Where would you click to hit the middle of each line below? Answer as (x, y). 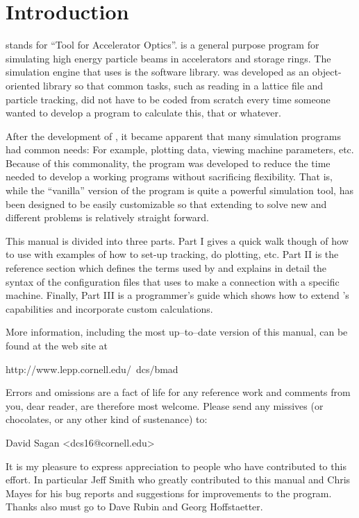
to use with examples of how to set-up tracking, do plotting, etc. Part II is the (172, 254)
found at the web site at (57, 345)
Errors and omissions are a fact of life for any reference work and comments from (178, 392)
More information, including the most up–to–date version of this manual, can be (177, 332)
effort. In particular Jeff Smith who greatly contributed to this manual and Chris (178, 480)
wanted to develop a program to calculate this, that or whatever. (143, 113)
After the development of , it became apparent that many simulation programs (173, 136)
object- (327, 72)
